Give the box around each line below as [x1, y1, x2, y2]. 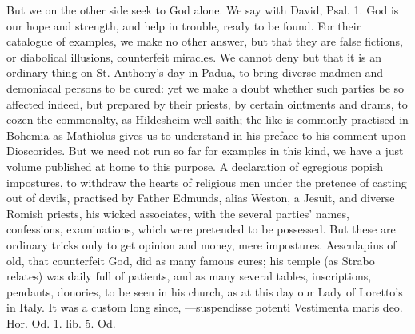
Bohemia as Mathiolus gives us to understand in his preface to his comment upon [6, 126, 406, 143]
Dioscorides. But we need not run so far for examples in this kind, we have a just [6, 142, 404, 159]
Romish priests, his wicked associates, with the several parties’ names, [6, 205, 349, 221]
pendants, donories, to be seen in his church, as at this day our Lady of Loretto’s [6, 283, 403, 300]
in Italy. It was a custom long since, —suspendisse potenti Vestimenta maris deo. [6, 299, 403, 316]
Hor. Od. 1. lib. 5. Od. [6, 314, 116, 331]
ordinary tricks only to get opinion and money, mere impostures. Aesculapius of [6, 236, 397, 252]
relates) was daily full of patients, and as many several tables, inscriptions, [6, 268, 372, 284]
